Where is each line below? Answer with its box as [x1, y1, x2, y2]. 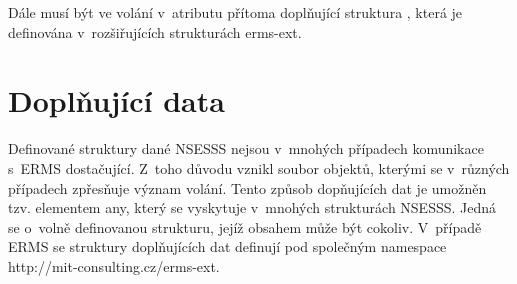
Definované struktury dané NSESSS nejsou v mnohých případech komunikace [8, 138, 484, 159]
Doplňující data [8, 80, 225, 121]
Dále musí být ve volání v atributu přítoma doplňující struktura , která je [8, 2, 463, 22]
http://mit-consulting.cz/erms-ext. [8, 255, 220, 276]
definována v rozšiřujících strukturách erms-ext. [8, 21, 302, 42]
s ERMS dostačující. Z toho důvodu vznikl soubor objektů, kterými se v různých [8, 157, 510, 178]
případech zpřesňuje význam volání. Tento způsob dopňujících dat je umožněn [8, 177, 487, 198]
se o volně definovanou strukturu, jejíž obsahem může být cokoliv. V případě [8, 216, 482, 237]
